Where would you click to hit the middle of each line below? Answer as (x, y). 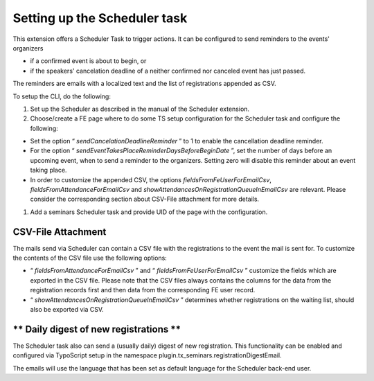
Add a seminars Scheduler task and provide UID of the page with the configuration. (149, 212)
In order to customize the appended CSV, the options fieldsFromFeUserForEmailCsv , (151, 179)
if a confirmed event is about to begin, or (88, 61)
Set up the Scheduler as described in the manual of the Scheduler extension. (140, 109)
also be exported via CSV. (67, 310)
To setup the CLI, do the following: (62, 96)
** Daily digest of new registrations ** (97, 329)
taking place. (48, 170)
